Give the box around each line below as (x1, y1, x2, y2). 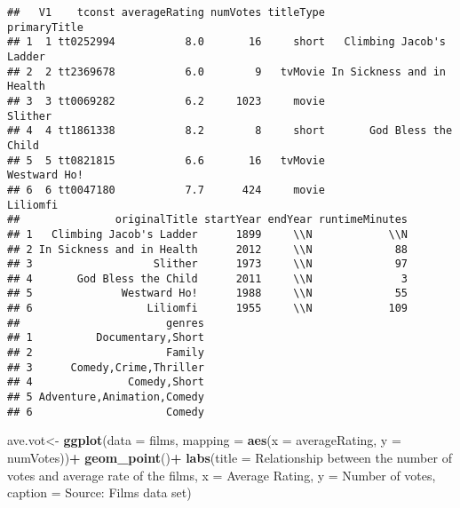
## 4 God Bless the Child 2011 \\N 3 (7, 272, 408, 285)
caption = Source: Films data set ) (7, 483, 192, 502)
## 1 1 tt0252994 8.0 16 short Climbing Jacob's (7, 36, 446, 49)
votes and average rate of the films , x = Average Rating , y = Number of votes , (7, 465, 436, 484)
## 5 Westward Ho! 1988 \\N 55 (7, 287, 408, 300)
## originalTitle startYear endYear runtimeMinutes (7, 213, 408, 226)
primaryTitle (7, 20, 83, 34)
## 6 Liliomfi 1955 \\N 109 (7, 302, 408, 315)
